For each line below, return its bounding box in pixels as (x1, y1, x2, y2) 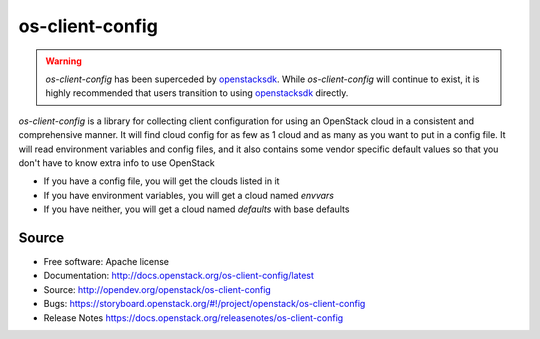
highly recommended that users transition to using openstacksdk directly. (45, 87, 349, 99)
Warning (45, 55, 82, 67)
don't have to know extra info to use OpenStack (18, 156, 215, 169)
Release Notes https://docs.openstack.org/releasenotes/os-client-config (43, 311, 344, 324)
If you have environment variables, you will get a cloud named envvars (43, 189, 335, 201)
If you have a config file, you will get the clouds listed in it (43, 175, 280, 187)
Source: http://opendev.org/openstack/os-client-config (43, 283, 272, 295)
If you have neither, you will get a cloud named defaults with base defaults (43, 203, 350, 215)
